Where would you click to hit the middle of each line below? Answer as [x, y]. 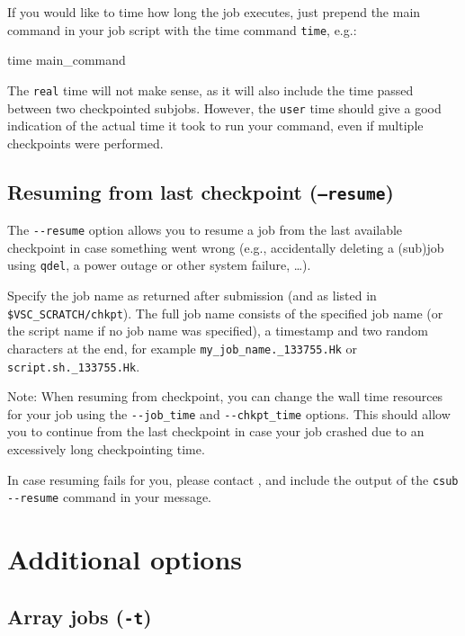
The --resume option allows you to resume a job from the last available [205, 230]
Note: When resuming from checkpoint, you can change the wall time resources [225, 396]
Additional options [125, 559]
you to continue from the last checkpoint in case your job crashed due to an [216, 431]
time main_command [67, 60]
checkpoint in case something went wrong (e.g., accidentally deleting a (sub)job [226, 247]
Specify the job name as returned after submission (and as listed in [192, 296]
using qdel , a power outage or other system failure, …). [159, 265]
